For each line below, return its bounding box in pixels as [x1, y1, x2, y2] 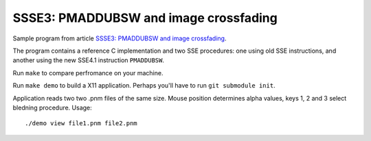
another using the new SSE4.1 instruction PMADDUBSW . [12, 56, 165, 64]
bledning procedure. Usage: [12, 103, 92, 112]
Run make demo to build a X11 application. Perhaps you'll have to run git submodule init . [12, 81, 276, 90]
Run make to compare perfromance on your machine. [12, 68, 164, 77]
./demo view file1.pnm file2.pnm [25, 120, 137, 127]
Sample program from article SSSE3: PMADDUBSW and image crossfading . [12, 34, 227, 42]
